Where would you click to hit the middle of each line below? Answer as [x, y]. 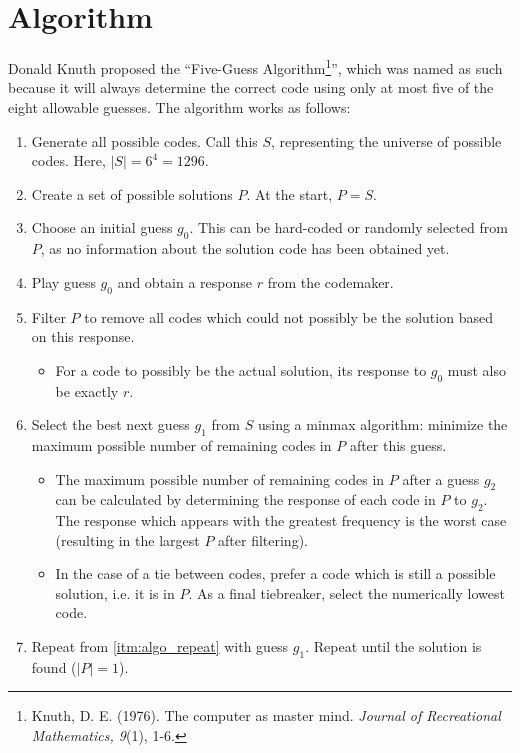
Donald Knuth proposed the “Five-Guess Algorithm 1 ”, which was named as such [255, 66]
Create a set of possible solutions [132, 193]
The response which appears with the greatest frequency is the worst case [281, 520]
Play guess [63, 281]
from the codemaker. [330, 281]
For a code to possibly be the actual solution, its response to [241, 369]
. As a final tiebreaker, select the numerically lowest [346, 592]
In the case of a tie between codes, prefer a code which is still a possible [275, 573]
